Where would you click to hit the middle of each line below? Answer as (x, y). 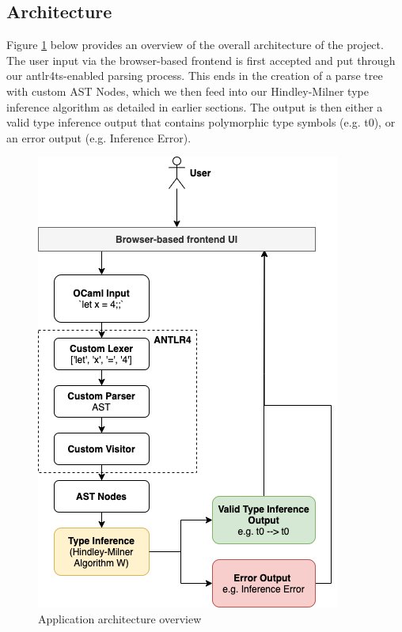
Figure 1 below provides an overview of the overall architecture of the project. (195, 45)
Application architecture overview (120, 618)
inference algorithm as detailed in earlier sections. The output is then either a (195, 106)
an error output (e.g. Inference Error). (99, 137)
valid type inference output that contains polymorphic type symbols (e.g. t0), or (201, 122)
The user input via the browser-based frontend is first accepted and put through (201, 60)
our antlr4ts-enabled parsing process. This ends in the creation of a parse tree (195, 76)
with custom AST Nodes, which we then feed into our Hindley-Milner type (188, 91)
